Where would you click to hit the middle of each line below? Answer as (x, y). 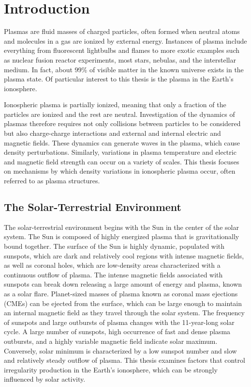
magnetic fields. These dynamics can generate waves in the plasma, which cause (122, 142)
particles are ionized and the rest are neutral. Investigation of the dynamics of (119, 114)
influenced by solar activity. (45, 379)
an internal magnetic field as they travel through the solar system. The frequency (124, 313)
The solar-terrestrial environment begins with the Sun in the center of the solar (121, 227)
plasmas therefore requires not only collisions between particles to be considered (122, 123)
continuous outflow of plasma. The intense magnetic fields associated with (113, 274)
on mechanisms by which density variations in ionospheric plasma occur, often (120, 171)
